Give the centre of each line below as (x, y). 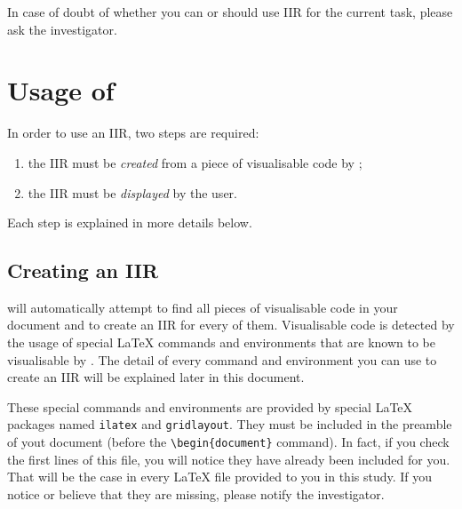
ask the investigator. (62, 29)
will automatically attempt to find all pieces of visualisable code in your (203, 307)
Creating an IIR (83, 270)
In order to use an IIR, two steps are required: (133, 133)
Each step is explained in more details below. (130, 223)
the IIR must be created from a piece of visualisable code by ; (195, 162)
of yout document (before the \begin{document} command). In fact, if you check (228, 442)
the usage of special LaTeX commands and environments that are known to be (221, 342)
